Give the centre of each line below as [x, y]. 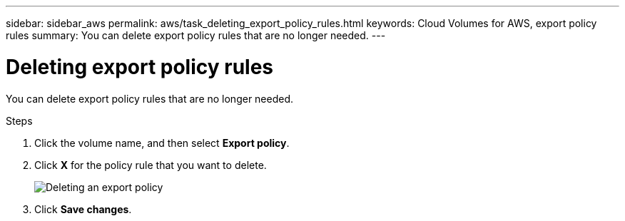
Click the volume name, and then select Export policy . [162, 143]
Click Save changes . [83, 209]
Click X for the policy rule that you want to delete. [151, 165]
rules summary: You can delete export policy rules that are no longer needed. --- [196, 35]
